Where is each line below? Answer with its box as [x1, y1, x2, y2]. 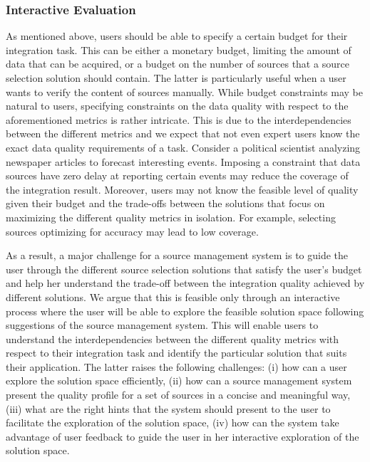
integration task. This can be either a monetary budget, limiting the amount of [6, 42, 351, 57]
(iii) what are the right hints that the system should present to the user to [6, 401, 331, 416]
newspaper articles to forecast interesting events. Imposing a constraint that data [6, 154, 361, 169]
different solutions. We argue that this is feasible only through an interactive [6, 289, 340, 304]
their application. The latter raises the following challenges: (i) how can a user [6, 359, 347, 374]
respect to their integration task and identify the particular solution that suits [6, 345, 347, 360]
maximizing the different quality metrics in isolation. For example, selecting [6, 209, 336, 224]
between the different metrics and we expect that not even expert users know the [6, 126, 360, 141]
